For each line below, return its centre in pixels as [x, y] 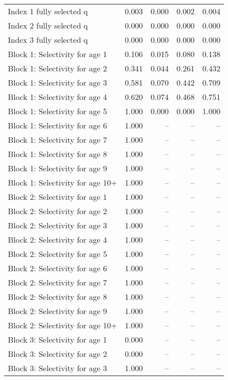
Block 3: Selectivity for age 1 [58, 339]
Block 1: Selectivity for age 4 [58, 97]
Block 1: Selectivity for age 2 [58, 68]
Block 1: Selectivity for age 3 [58, 82]
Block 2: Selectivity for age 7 [58, 282]
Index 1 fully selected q [48, 11]
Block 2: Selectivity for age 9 [58, 311]
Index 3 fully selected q [48, 40]
